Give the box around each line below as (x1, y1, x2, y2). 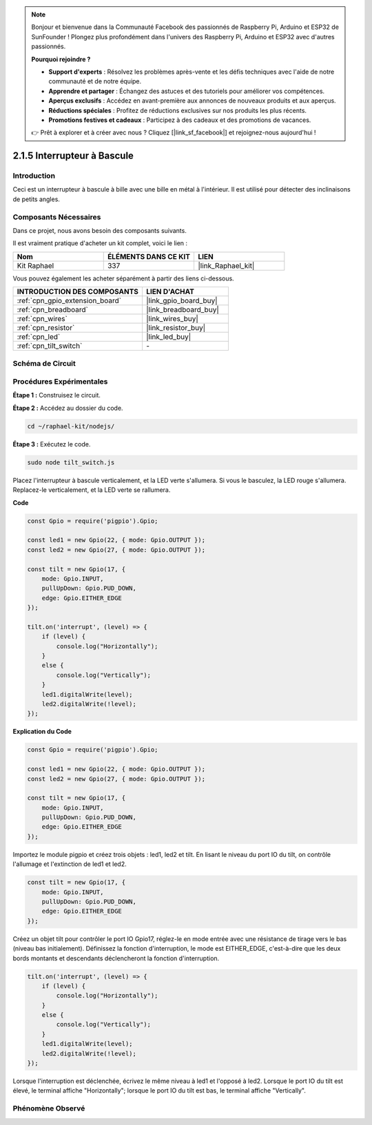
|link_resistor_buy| (145, 323, 206, 333)
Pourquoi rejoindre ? (31, 55, 91, 63)
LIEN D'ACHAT (145, 287, 194, 296)
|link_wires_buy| (145, 314, 199, 324)
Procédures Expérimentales (12, 377, 108, 386)
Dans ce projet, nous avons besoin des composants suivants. (12, 226, 187, 234)
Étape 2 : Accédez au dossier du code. (12, 404, 123, 412)
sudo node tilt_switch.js (27, 458, 115, 466)
